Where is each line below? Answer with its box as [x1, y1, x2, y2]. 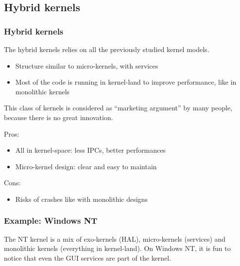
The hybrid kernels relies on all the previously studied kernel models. [4, 44, 209, 54]
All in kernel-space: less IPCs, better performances [15, 145, 166, 155]
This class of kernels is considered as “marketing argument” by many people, [4, 103, 233, 113]
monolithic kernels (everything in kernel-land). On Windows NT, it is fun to [4, 243, 231, 253]
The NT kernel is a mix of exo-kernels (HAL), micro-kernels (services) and [4, 233, 226, 244]
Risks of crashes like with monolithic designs [15, 194, 148, 204]
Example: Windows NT [4, 214, 98, 227]
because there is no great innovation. [4, 112, 113, 122]
